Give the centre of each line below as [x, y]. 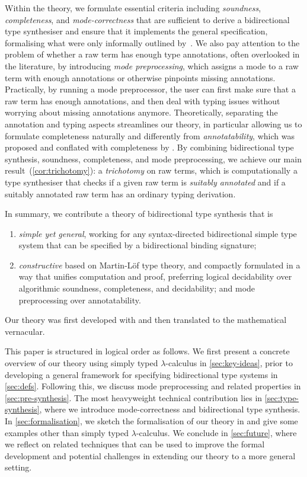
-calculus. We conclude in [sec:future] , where [216, 432]
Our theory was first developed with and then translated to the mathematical [146, 320]
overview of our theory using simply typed [81, 363]
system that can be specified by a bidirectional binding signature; [137, 245]
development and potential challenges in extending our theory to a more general [150, 455]
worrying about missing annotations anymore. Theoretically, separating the [141, 112]
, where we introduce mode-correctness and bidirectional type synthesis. [170, 409]
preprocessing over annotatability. [80, 300]
